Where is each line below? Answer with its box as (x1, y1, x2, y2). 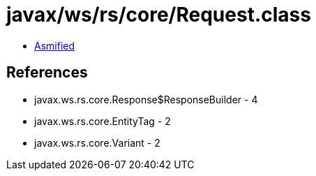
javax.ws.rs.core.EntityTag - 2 (34, 115, 171, 127)
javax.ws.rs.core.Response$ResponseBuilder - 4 (34, 93, 258, 105)
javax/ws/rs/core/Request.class (6, 3, 311, 27)
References (6, 64, 88, 82)
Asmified (34, 39, 75, 52)
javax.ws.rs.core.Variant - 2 (34, 136, 160, 149)
